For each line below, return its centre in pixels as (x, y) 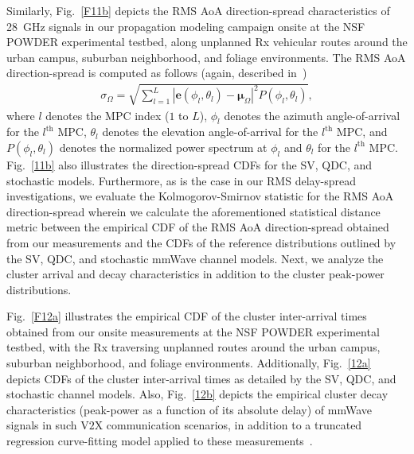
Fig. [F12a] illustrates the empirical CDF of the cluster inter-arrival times (187, 316)
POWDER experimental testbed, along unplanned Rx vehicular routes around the (207, 42)
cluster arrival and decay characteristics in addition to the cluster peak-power (195, 274)
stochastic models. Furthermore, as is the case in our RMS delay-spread (181, 180)
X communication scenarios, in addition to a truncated (228, 425)
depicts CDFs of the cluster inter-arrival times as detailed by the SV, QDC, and (201, 378)
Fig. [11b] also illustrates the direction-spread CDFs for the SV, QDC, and (189, 164)
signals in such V (48, 425)
